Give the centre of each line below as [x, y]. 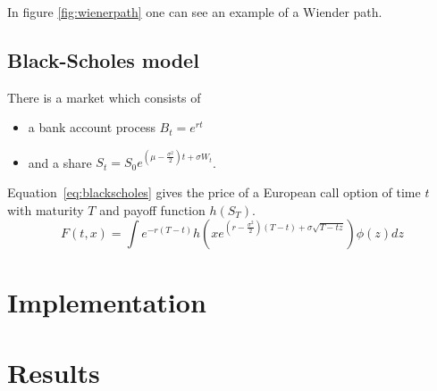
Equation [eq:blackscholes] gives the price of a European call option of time [214, 192]
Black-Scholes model [103, 59]
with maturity [46, 209]
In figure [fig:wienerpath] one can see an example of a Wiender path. [195, 12]
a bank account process [92, 127]
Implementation [107, 302]
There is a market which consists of [104, 97]
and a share [60, 162]
